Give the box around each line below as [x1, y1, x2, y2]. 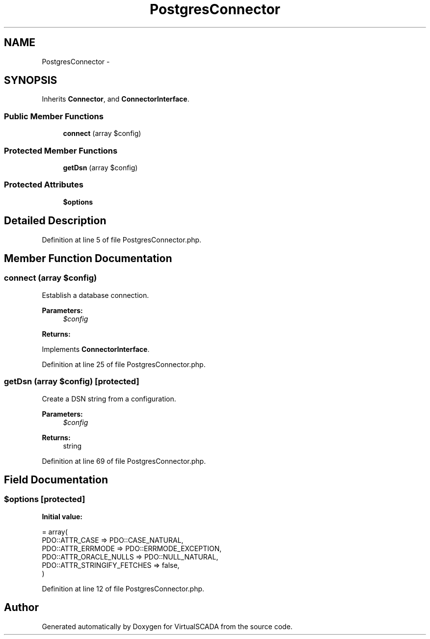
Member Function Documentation [4, 252, 172, 265]
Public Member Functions [4, 111, 104, 121]
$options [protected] [4, 494, 85, 505]
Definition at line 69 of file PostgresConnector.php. [42, 456, 206, 465]
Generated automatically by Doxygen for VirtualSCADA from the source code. [42, 622, 293, 631]
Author [4, 601, 39, 614]
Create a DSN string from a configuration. [42, 394, 176, 403]
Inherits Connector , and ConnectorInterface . [42, 95, 189, 104]
